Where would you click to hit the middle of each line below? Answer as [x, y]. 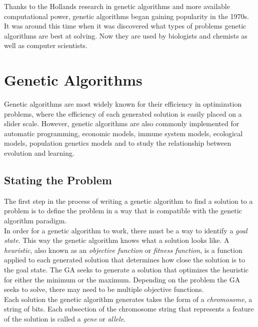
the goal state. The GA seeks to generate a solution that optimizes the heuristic [126, 270]
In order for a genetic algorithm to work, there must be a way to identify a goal [126, 230]
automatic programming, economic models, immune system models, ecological [123, 133]
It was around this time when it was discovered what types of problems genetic [125, 26]
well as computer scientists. [46, 45]
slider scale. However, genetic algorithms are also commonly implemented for [122, 123]
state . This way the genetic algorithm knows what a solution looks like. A [117, 240]
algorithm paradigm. [35, 221]
